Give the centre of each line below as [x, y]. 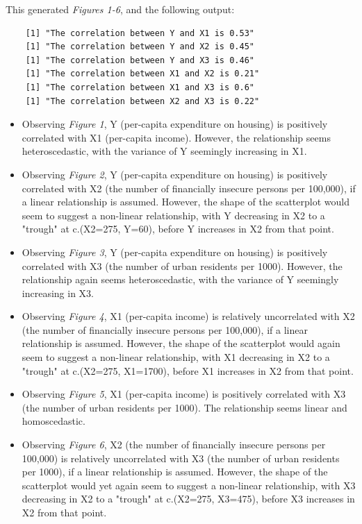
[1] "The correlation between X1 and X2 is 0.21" [142, 74]
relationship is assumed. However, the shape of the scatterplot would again [181, 343]
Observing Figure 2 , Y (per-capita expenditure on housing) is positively [175, 174]
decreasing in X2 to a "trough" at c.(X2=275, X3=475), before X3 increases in [188, 499]
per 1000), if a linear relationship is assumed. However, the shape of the [175, 472]
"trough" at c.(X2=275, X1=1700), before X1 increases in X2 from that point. [188, 370]
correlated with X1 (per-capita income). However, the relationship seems [176, 137]
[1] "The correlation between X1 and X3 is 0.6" [140, 87]
